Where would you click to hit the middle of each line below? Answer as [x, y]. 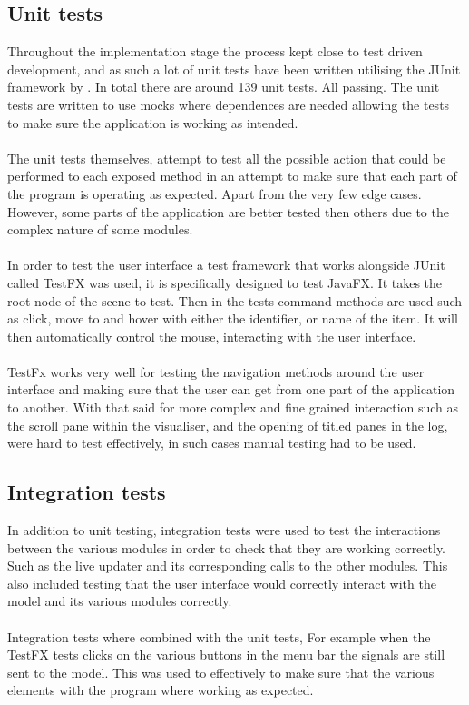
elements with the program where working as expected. [161, 690]
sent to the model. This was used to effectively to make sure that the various [221, 672]
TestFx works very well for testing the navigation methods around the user [216, 371]
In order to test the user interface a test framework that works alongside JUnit [226, 265]
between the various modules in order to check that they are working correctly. [227, 547]
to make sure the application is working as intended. [153, 122]
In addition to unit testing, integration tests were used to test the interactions [224, 530]
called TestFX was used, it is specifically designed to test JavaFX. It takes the [225, 282]
